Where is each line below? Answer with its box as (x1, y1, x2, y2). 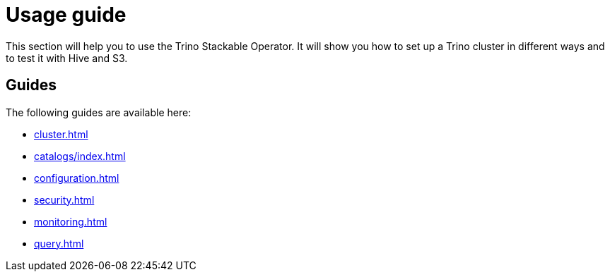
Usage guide (6, 3, 127, 27)
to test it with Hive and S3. (6, 51, 128, 64)
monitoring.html (34, 215, 107, 228)
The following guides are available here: (6, 106, 192, 118)
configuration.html (34, 171, 119, 184)
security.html (34, 193, 95, 206)
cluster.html (34, 128, 88, 140)
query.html (34, 237, 84, 250)
